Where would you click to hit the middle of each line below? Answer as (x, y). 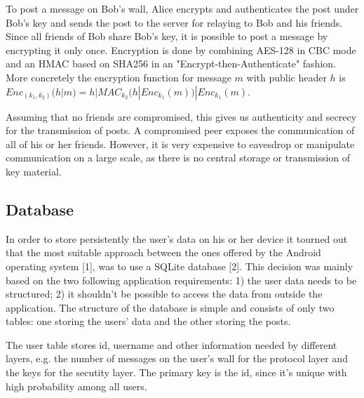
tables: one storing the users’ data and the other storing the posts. (148, 321)
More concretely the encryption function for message (119, 77)
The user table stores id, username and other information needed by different (171, 344)
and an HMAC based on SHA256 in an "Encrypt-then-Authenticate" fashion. (171, 64)
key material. (34, 171)
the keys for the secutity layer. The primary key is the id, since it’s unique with (176, 372)
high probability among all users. (76, 386)
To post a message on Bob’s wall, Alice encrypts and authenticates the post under (182, 8)
